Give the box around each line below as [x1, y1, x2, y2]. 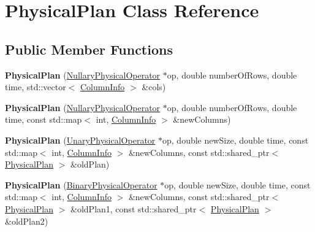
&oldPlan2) [5, 214, 48, 227]
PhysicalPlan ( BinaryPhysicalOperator [5, 178, 157, 191]
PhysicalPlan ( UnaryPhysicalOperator [5, 133, 156, 146]
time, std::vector [5, 80, 66, 93]
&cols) [142, 80, 166, 93]
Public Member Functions [5, 39, 173, 58]
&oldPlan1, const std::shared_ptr [70, 202, 197, 215]
